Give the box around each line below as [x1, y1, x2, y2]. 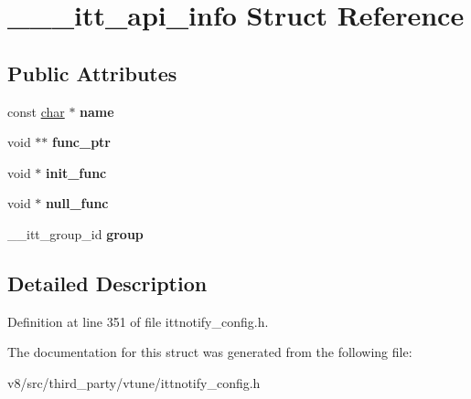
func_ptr [52, 132, 111, 152]
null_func [46, 194, 109, 213]
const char [7, 101, 65, 121]
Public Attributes [7, 58, 177, 87]
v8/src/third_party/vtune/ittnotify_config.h [7, 373, 261, 392]
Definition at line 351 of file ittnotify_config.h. [7, 311, 269, 331]
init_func [46, 163, 107, 182]
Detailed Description [7, 268, 208, 297]
